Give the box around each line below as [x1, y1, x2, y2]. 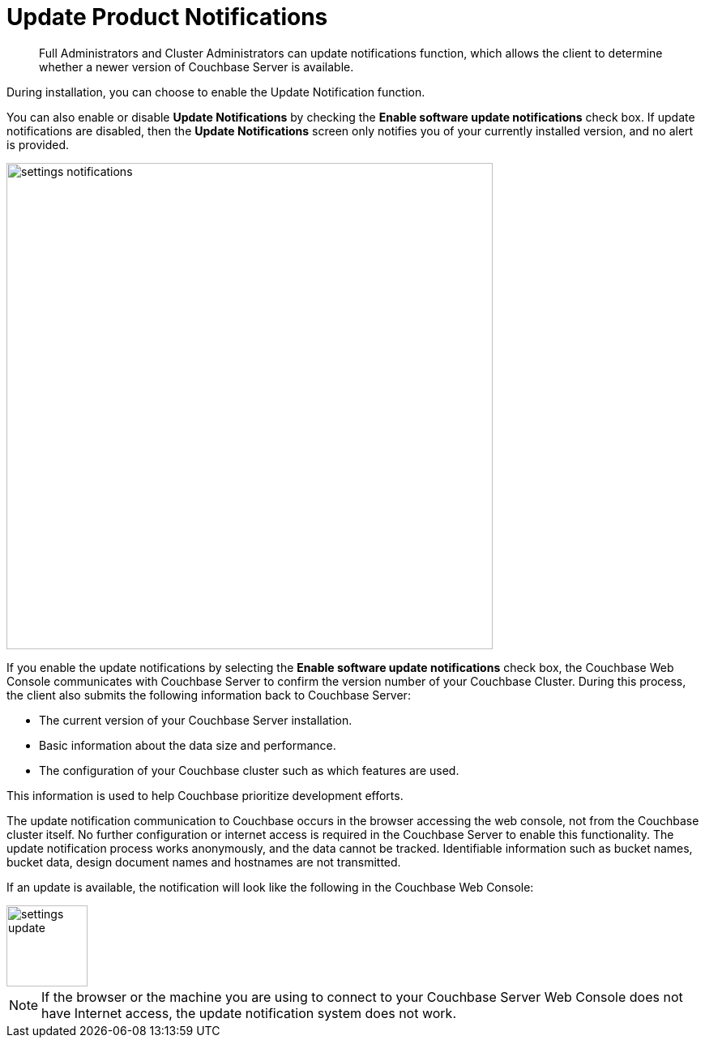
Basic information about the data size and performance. [39, 738, 336, 752]
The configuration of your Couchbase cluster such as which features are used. [39, 763, 459, 777]
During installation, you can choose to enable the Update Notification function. [6, 84, 425, 99]
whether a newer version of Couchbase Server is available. [39, 59, 354, 74]
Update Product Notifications [6, 3, 328, 31]
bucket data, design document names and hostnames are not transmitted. [6, 854, 401, 869]
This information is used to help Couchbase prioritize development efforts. [6, 788, 404, 802]
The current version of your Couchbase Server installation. [39, 712, 352, 727]
